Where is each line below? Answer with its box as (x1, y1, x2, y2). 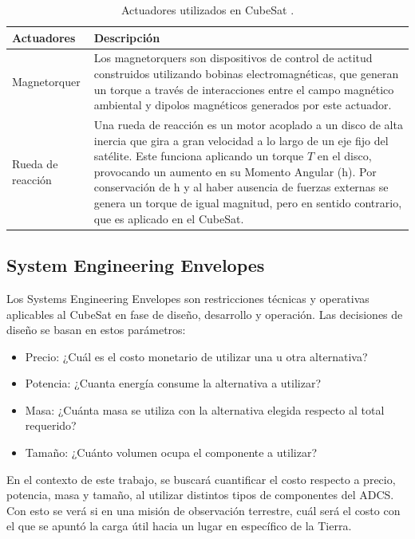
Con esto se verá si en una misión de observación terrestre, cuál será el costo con (6, 502, 401, 518)
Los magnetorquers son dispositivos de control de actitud (93, 49, 373, 66)
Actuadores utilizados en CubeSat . (121, 2, 294, 18)
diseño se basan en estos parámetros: (6, 321, 186, 338)
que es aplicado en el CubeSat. (93, 210, 244, 226)
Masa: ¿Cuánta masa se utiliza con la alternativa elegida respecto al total (25, 401, 385, 418)
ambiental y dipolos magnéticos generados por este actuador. (93, 96, 392, 113)
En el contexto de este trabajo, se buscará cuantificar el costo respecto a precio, (6, 470, 396, 487)
